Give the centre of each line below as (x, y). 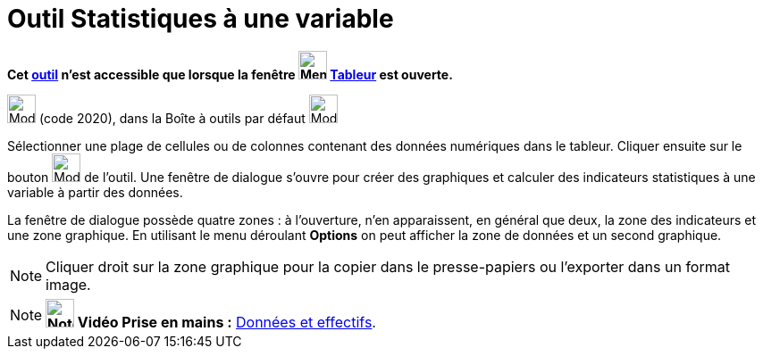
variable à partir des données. (95, 192)
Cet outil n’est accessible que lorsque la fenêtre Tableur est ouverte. (230, 74)
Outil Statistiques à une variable (201, 19)
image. (68, 284)
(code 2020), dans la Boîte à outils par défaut (172, 118)
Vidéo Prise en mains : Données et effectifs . (226, 322)
